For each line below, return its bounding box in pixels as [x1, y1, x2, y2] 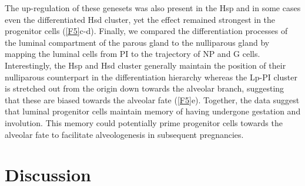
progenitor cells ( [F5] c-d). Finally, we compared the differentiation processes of [5, 25, 288, 37]
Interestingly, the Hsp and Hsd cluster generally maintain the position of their [5, 59, 286, 71]
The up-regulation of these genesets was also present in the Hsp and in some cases [5, 2, 301, 13]
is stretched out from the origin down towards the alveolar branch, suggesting [5, 82, 284, 94]
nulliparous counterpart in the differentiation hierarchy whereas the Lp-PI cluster [5, 70, 297, 83]
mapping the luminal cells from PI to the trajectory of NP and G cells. [5, 48, 260, 60]
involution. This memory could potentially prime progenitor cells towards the [5, 116, 283, 128]
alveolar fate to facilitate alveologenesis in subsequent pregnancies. [5, 128, 244, 140]
